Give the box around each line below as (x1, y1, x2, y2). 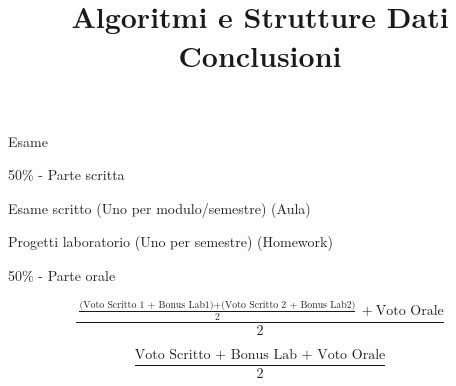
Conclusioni (178, 35, 342, 76)
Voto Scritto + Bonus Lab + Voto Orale (134, 347, 386, 362)
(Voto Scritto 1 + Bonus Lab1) (79, 299, 214, 310)
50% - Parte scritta (8, 164, 125, 185)
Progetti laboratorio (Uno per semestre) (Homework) (8, 231, 333, 252)
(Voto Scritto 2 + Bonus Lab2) (221, 299, 356, 310)
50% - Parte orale (8, 264, 116, 285)
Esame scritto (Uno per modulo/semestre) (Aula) (8, 197, 311, 218)
